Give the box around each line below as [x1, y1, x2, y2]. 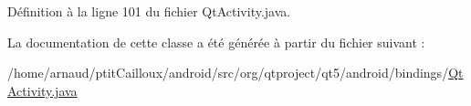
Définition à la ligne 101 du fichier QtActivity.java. [7, 2, 291, 20]
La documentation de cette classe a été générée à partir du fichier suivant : [7, 32, 425, 51]
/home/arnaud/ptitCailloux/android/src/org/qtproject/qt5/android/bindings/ [7, 63, 449, 82]
